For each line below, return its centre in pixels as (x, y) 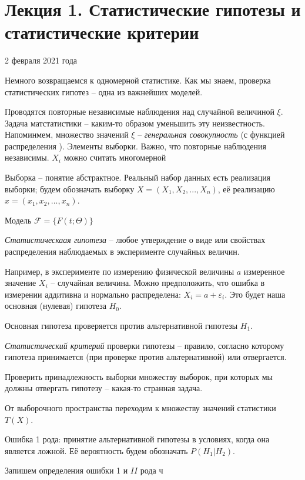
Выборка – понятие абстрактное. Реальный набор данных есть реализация (138, 177)
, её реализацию (246, 189)
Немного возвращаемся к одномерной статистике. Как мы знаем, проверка (138, 80)
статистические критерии (102, 32)
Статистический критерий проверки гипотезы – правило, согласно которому (145, 345)
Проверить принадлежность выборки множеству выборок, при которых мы (139, 376)
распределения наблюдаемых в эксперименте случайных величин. (122, 251)
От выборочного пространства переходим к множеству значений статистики (140, 407)
